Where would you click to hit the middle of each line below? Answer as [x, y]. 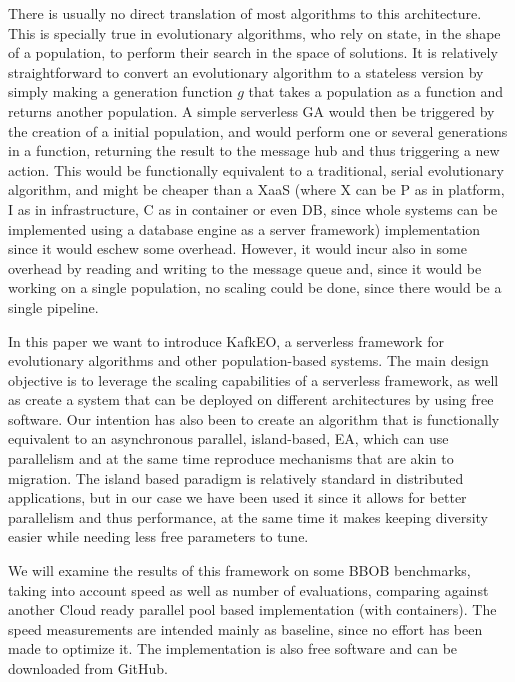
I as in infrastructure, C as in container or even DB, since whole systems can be [253, 208]
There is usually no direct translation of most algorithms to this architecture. [245, 13]
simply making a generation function [120, 91]
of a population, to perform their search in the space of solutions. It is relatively [253, 52]
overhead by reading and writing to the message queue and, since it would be [245, 267]
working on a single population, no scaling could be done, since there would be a [255, 287]
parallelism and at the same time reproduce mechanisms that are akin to [231, 458]
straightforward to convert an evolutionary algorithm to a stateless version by [246, 71]
